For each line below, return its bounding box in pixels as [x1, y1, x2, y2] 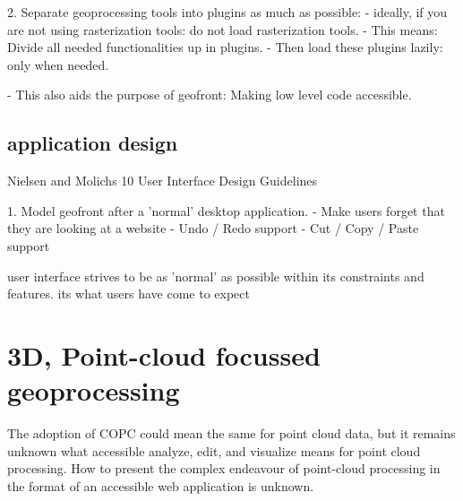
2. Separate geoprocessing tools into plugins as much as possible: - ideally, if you [7, 3, 448, 21]
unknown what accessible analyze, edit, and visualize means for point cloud [7, 441, 421, 460]
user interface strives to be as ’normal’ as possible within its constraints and [7, 266, 424, 285]
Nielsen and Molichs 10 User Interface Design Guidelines [7, 171, 318, 190]
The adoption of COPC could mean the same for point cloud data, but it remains [7, 424, 456, 443]
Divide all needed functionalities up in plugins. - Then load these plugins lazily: [7, 38, 443, 56]
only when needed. [7, 55, 109, 73]
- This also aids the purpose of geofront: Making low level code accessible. [7, 85, 412, 104]
